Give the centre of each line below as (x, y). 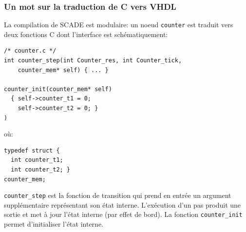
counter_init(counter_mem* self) (58, 89)
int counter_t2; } (41, 170)
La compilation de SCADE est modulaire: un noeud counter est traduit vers (119, 25)
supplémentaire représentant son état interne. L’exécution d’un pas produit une (123, 204)
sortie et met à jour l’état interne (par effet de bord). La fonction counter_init (123, 214)
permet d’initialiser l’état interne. (54, 224)
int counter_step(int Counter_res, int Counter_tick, (93, 61)
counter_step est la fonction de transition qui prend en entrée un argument (118, 195)
